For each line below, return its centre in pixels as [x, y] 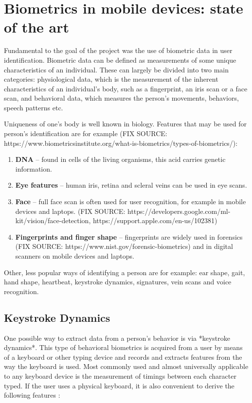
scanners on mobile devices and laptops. [75, 256]
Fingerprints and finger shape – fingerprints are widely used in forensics [129, 237]
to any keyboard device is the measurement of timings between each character [120, 376]
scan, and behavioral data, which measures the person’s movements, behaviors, [121, 98]
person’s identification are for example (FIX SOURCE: [86, 133]
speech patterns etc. [34, 107]
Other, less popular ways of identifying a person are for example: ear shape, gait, [125, 272]
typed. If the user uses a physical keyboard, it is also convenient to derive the [119, 385]
